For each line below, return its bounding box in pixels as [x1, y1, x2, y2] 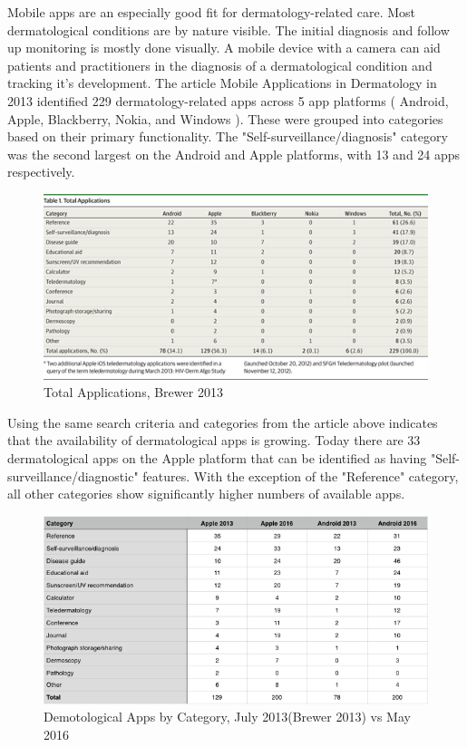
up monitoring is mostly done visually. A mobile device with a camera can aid [7, 38, 441, 57]
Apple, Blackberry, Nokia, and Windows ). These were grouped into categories [7, 109, 443, 128]
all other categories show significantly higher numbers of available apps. [7, 484, 405, 503]
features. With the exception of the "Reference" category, [142, 466, 459, 485]
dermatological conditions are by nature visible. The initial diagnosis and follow [7, 20, 450, 39]
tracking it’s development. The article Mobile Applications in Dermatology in [7, 73, 437, 92]
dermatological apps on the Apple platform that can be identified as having [7, 448, 427, 467]
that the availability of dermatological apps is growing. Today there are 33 [7, 431, 421, 450]
